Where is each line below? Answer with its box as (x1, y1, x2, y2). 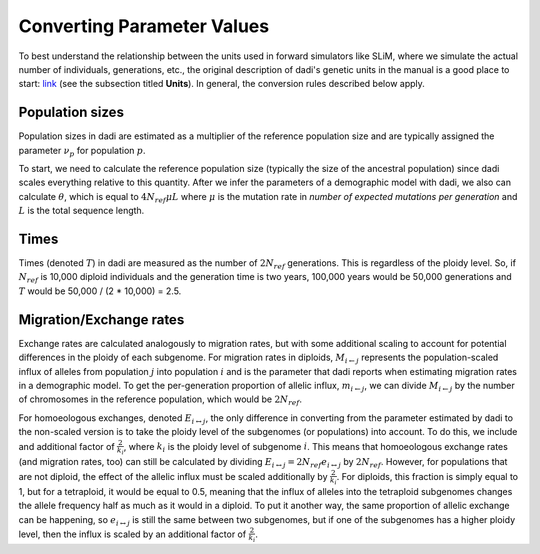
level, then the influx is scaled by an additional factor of (18, 528, 247, 540)
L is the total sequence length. (18, 205, 145, 217)
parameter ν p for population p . (18, 144, 146, 159)
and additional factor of (18, 440, 115, 452)
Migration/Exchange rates (18, 311, 185, 328)
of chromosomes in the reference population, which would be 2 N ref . (18, 393, 303, 408)
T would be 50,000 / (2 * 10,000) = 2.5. (18, 285, 182, 297)
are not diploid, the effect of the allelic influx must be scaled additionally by (18, 470, 329, 482)
